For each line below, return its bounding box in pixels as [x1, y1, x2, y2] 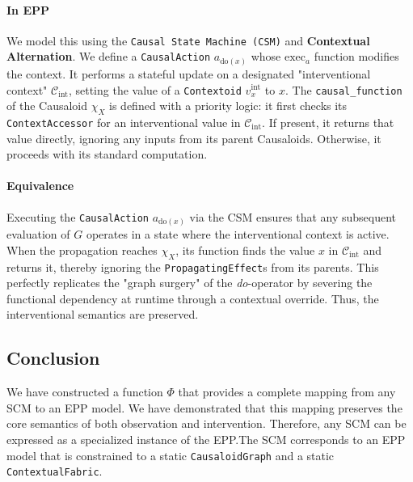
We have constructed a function [6, 383, 163, 400]
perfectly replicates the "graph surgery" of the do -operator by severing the [6, 274, 373, 291]
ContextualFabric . [6, 463, 103, 480]
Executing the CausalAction [6, 208, 149, 225]
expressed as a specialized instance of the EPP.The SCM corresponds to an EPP [6, 430, 406, 447]
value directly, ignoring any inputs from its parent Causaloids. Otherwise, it [6, 129, 381, 146]
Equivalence [6, 177, 74, 194]
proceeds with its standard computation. [6, 146, 208, 163]
